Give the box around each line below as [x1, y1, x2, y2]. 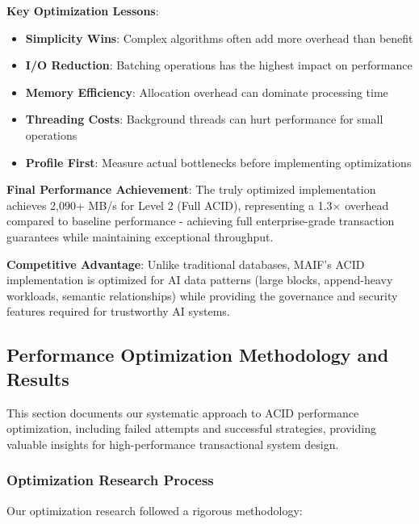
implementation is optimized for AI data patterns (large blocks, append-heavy [6, 271, 393, 288]
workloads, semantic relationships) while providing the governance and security [6, 287, 398, 304]
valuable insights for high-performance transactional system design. [6, 435, 339, 452]
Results [6, 366, 69, 391]
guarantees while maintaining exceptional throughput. [6, 228, 274, 245]
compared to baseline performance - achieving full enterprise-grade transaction [6, 212, 395, 229]
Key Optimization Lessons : [6, 2, 159, 19]
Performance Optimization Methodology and [6, 342, 389, 367]
